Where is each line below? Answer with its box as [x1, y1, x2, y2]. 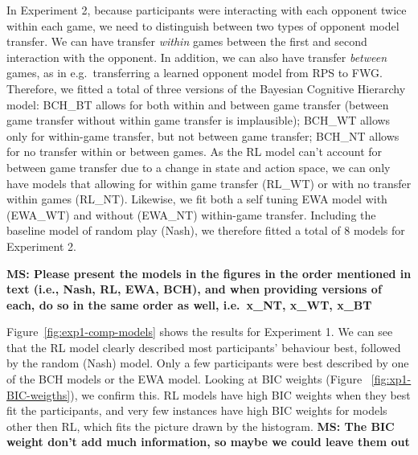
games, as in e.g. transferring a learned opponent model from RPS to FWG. [6, 64, 383, 81]
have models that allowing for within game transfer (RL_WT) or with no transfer [6, 174, 412, 191]
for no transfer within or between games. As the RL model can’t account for [6, 143, 383, 160]
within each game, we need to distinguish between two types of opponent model [6, 17, 400, 34]
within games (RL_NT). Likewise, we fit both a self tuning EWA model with [6, 191, 387, 207]
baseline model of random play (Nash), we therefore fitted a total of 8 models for [6, 222, 405, 239]
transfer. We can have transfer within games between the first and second [6, 33, 367, 50]
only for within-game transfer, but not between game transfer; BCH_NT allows [6, 127, 400, 144]
